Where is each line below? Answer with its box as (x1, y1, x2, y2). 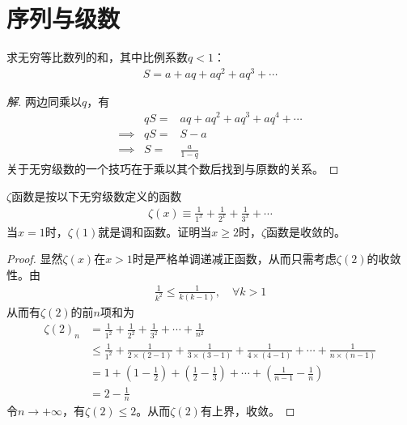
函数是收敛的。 (266, 223, 346, 240)
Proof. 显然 (6, 250, 63, 267)
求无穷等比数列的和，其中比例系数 (6, 49, 188, 66)
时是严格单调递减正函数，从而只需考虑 (132, 250, 337, 267)
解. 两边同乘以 (6, 92, 82, 109)
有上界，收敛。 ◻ (200, 402, 295, 419)
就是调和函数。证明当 (98, 223, 212, 240)
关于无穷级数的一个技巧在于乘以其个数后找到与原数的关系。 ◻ (6, 159, 339, 176)
